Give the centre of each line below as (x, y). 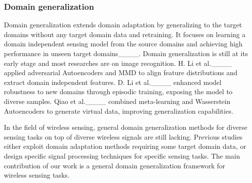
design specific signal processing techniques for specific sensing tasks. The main (122, 155)
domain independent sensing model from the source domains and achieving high (123, 44)
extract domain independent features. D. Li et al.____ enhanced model (113, 82)
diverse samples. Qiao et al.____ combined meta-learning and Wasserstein (117, 101)
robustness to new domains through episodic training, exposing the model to (118, 91)
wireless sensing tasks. (37, 175)
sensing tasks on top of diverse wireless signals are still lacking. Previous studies (123, 136)
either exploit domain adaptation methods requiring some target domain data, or (125, 146)
